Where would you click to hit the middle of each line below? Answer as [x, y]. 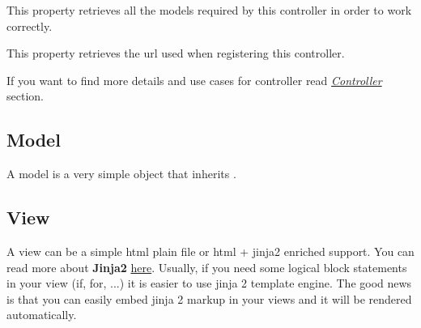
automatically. [42, 315]
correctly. [30, 26]
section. [25, 96]
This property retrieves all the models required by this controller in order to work [209, 10]
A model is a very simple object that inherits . [121, 174]
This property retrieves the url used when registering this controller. [176, 53]
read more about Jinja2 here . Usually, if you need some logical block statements [207, 267]
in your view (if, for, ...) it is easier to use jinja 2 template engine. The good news [209, 283]
